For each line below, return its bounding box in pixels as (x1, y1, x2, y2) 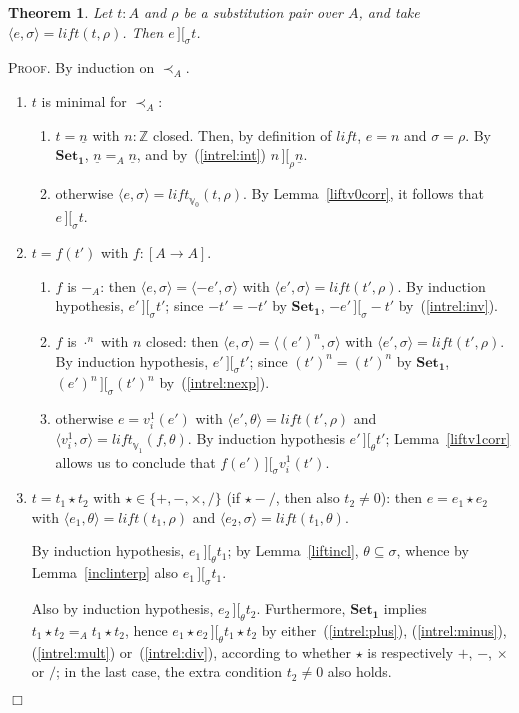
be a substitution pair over (183, 2, 344, 22)
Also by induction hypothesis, (31, 598, 214, 619)
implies (383, 598, 427, 619)
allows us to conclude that (55, 451, 216, 472)
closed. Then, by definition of (152, 124, 332, 145)
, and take (358, 2, 420, 22)
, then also (275, 487, 340, 508)
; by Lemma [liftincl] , (227, 540, 359, 561)
